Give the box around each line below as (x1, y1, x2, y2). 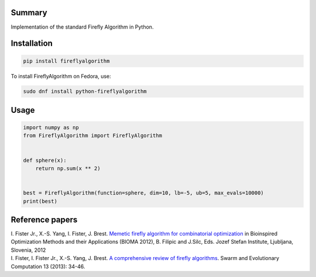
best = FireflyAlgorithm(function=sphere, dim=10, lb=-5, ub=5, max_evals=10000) (23, 190, 265, 196)
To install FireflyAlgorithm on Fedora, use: (11, 72, 111, 79)
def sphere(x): (23, 157, 67, 164)
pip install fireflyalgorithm (23, 57, 110, 64)
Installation (11, 39, 53, 49)
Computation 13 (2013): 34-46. (11, 263, 85, 270)
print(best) (23, 198, 58, 205)
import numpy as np (23, 124, 79, 131)
